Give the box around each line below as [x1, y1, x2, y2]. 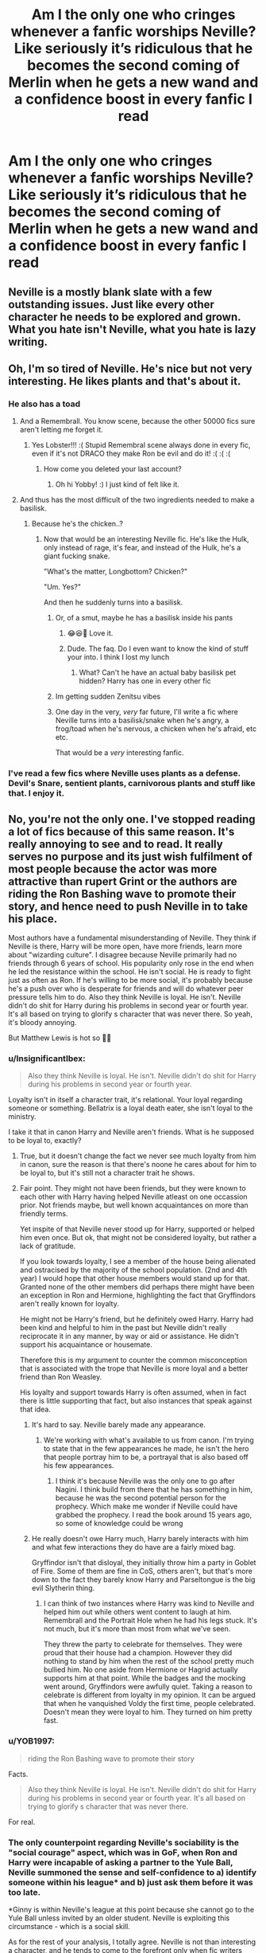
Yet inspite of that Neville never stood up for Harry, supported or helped [19, 1224, 256, 1234]
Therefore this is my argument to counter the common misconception [19, 1356, 248, 1365]
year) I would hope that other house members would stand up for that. [19, 1274, 250, 1283]
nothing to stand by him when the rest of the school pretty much [43, 1657, 254, 1666]
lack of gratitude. [19, 1241, 76, 1251]
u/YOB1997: [8, 1736, 56, 1747]
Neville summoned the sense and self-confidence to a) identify [8, 1866, 256, 1877]
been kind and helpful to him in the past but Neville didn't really [19, 1323, 227, 1333]
